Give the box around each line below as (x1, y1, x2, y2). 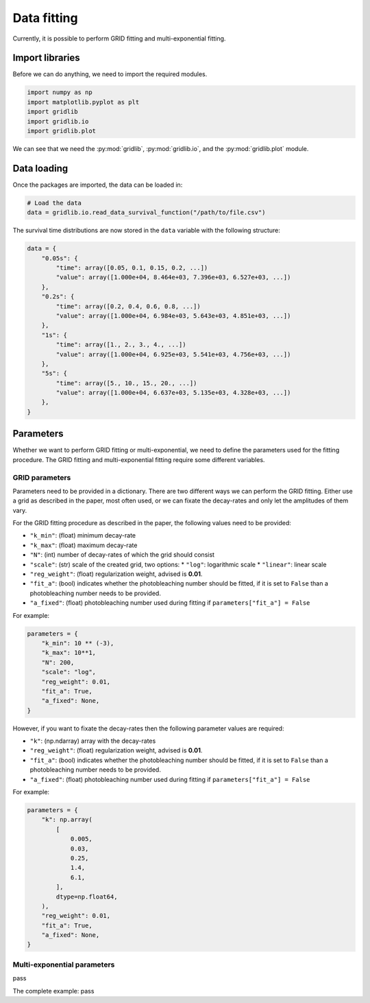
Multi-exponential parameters (12, 960, 115, 969)
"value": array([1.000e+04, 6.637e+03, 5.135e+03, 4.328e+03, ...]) (56, 389, 291, 397)
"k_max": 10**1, (41, 649, 96, 657)
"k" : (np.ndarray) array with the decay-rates (29, 737, 156, 745)
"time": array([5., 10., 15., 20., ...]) (56, 379, 197, 387)
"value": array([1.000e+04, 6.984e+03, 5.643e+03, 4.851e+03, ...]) (56, 312, 291, 319)
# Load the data (27, 199, 82, 207)
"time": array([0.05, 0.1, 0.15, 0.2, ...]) (56, 264, 208, 272)
